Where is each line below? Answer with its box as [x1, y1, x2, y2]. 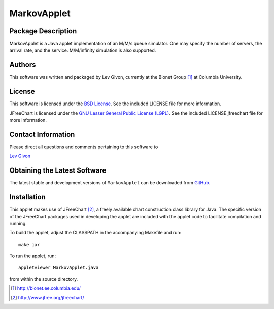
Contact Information [9, 130, 75, 139]
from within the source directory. [9, 276, 78, 282]
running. [9, 220, 27, 226]
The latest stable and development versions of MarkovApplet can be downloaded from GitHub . [9, 180, 211, 186]
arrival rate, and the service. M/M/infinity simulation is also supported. [9, 47, 156, 53]
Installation [9, 193, 46, 201]
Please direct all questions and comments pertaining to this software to [9, 144, 158, 150]
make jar [18, 242, 40, 247]
